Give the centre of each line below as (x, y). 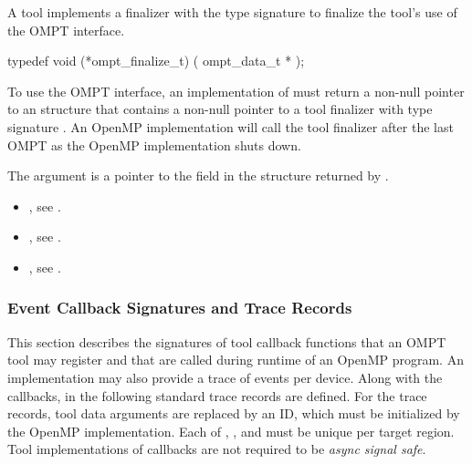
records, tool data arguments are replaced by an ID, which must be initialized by (234, 413)
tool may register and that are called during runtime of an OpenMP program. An (236, 360)
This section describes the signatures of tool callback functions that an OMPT (227, 341)
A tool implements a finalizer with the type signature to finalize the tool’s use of (232, 12)
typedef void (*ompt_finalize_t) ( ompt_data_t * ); (156, 61)
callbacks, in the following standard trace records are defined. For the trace (217, 395)
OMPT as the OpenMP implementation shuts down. (154, 144)
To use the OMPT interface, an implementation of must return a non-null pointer (236, 91)
